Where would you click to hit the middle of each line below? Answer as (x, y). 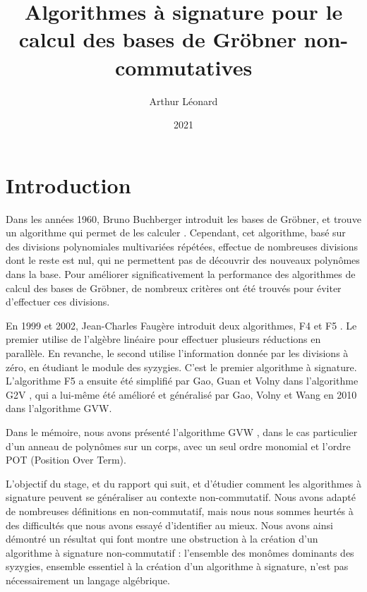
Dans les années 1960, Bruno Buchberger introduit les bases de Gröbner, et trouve (183, 218)
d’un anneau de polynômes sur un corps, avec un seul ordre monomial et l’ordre (178, 446)
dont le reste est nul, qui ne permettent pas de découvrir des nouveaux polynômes (183, 260)
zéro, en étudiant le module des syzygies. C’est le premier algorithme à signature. (181, 367)
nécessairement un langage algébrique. (88, 580)
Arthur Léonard (183, 101)
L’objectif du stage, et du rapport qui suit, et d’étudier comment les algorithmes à (183, 483)
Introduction (68, 185)
